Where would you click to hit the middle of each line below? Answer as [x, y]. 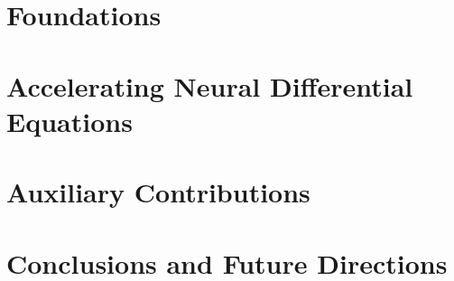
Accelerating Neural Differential [210, 85]
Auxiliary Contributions [158, 192]
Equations [69, 121]
